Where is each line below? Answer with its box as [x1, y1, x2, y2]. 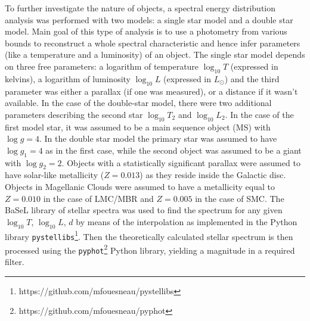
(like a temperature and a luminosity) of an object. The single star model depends [5, 48, 305, 61]
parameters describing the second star [5, 108, 143, 120]
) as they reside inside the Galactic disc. [139, 169, 286, 181]
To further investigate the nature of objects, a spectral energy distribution [5, 2, 276, 14]
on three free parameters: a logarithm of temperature [5, 60, 199, 72]
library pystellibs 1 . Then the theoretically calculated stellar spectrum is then [5, 228, 293, 242]
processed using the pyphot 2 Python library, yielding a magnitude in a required [5, 242, 295, 256]
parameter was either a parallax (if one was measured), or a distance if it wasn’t [5, 85, 298, 97]
